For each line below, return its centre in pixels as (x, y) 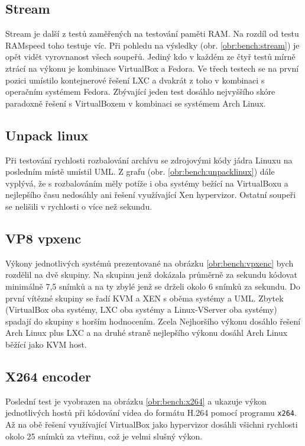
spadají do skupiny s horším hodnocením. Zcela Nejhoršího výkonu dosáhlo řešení (153, 321)
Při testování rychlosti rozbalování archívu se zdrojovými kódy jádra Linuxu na (149, 160)
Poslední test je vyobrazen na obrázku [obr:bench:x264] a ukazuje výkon (136, 401)
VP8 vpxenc (43, 238)
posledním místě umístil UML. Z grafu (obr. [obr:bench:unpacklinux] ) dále (140, 171)
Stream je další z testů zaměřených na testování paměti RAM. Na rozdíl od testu (152, 33)
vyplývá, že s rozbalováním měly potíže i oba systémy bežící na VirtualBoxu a (147, 183)
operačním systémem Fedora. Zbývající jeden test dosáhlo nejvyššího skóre (140, 92)
